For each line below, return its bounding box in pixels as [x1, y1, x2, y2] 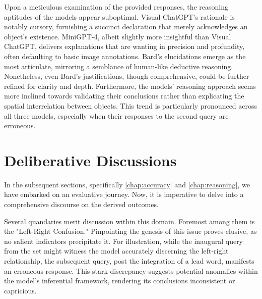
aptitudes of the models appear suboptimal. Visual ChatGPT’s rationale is [4, 11, 235, 22]
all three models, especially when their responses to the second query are [4, 110, 229, 121]
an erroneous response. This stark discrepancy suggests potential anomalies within [4, 265, 258, 276]
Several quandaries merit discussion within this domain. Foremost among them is [4, 216, 255, 226]
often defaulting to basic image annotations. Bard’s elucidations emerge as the [4, 51, 246, 61]
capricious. [4, 285, 37, 295]
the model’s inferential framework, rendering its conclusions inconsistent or [4, 275, 235, 286]
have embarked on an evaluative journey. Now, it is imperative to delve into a [4, 189, 244, 200]
